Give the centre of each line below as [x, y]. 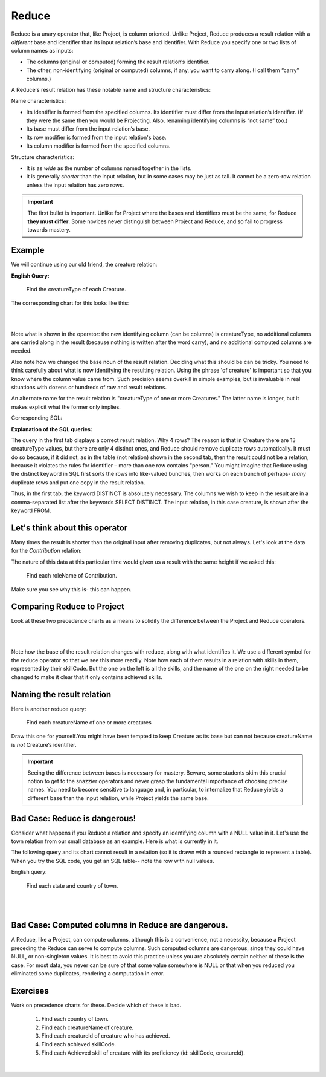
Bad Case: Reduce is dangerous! [74, 818]
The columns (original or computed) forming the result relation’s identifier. [118, 62]
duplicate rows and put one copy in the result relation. [78, 482]
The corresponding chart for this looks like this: [70, 303]
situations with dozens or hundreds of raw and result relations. [89, 387]
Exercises [30, 991]
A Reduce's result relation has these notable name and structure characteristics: [111, 89]
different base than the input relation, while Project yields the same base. [118, 798]
